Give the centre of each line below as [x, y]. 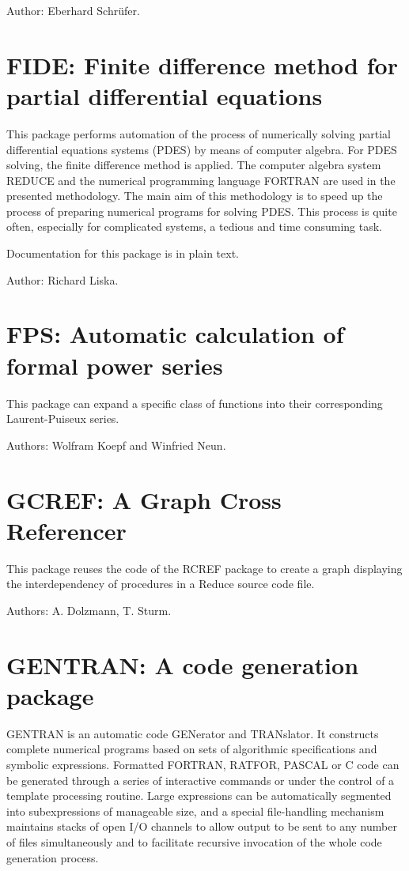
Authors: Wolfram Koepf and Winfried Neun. [116, 445]
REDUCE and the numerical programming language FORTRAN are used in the [201, 180]
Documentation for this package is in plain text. [123, 253]
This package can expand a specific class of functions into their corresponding [195, 403]
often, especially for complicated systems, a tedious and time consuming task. [194, 226]
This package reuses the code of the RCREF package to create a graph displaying [204, 568]
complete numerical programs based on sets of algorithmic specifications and [192, 749]
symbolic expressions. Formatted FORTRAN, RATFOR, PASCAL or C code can [203, 764]
